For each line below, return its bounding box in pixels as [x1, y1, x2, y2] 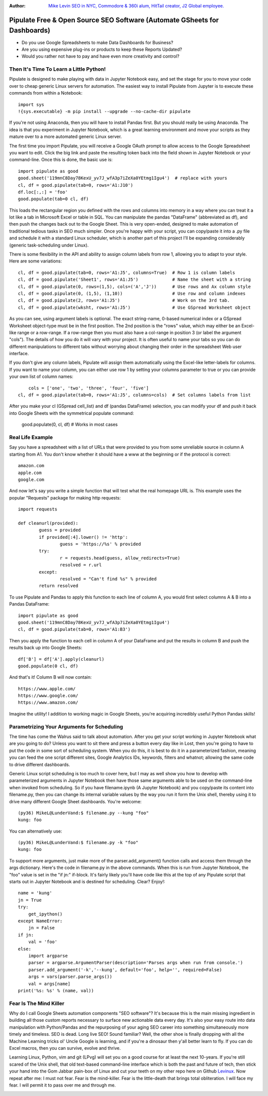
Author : [9, 3, 26, 8]
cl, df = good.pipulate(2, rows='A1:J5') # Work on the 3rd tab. [18, 298, 230, 303]
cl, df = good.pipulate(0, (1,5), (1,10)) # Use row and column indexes [18, 290, 246, 296]
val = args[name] [28, 981, 70, 986]
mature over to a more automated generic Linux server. [9, 133, 122, 139]
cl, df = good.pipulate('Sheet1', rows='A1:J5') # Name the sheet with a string [18, 277, 251, 282]
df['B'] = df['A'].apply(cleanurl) [18, 656, 105, 662]
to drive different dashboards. [9, 761, 70, 767]
